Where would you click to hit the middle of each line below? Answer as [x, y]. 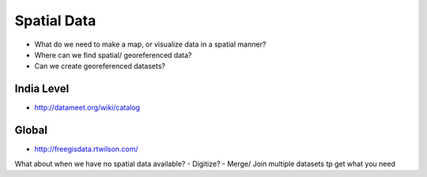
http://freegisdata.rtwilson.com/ [86, 149]
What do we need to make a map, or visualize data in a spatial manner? [150, 44]
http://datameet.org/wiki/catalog [87, 107]
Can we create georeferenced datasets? [100, 66]
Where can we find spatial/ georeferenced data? [113, 55]
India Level [42, 89]
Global [31, 130]
